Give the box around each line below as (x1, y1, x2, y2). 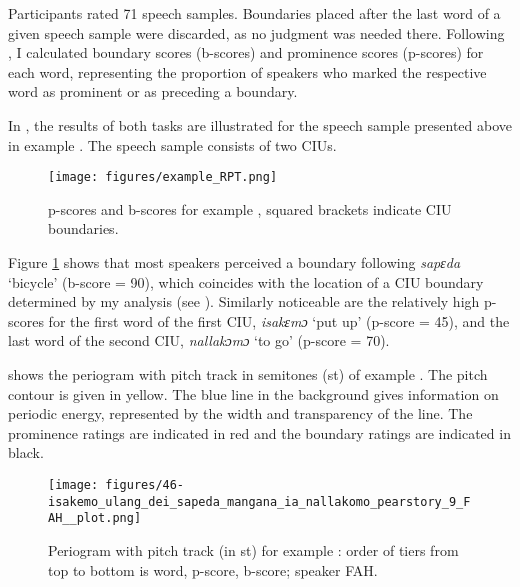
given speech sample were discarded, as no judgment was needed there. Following (8, 22, 505, 43)
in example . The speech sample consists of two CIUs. (8, 134, 337, 155)
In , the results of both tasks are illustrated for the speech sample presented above (8, 114, 512, 135)
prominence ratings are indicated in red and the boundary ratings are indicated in (8, 422, 511, 443)
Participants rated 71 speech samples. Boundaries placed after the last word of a (8, 3, 501, 23)
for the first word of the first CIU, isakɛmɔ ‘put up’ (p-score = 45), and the (48, 310, 510, 331)
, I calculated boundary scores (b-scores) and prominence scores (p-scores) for (8, 42, 484, 63)
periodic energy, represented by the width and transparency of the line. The (8, 403, 473, 424)
